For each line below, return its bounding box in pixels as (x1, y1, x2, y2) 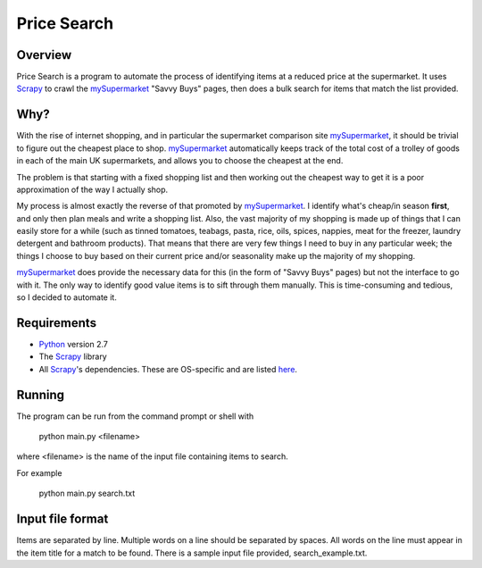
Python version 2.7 (38, 338, 109, 349)
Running (16, 387, 65, 402)
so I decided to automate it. (16, 292, 118, 303)
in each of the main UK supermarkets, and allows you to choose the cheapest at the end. (16, 155, 344, 166)
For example (16, 467, 62, 478)
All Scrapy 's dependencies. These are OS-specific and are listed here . (38, 363, 298, 374)
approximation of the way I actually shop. (16, 184, 169, 195)
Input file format (16, 512, 109, 527)
